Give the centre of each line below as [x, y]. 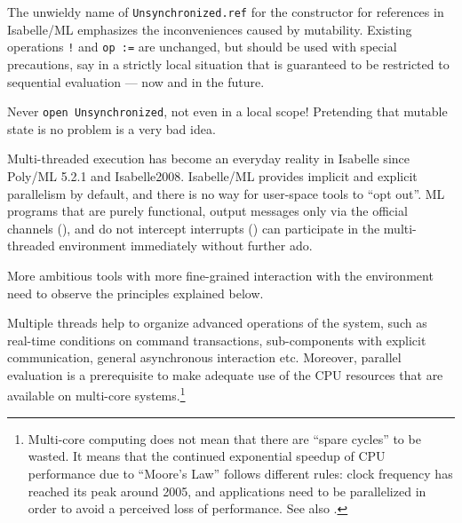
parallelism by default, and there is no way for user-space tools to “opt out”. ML [226, 193]
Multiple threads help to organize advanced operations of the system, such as [217, 323]
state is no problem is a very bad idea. [112, 128]
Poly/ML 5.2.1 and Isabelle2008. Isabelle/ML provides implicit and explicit [212, 175]
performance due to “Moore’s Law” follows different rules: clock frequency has [240, 473]
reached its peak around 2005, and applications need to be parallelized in [227, 491]
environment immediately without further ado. [186, 246]
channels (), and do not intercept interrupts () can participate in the [194, 228]
